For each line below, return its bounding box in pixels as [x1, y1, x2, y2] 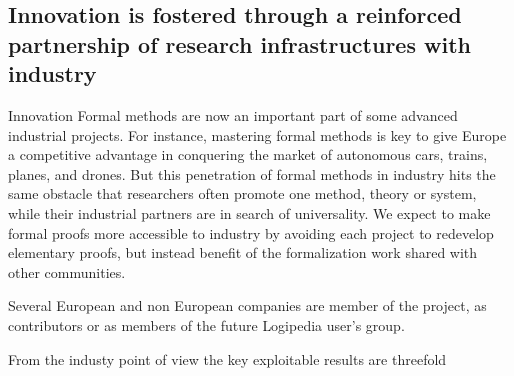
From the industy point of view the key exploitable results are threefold [8, 348, 447, 369]
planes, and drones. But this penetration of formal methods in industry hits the [8, 163, 496, 184]
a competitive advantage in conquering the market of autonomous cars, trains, [8, 144, 488, 165]
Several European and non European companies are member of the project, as [8, 295, 487, 316]
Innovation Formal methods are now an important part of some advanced [8, 104, 458, 125]
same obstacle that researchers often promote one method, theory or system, [8, 183, 477, 204]
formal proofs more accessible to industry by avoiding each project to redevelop [8, 222, 494, 243]
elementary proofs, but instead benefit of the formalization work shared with [8, 242, 478, 263]
